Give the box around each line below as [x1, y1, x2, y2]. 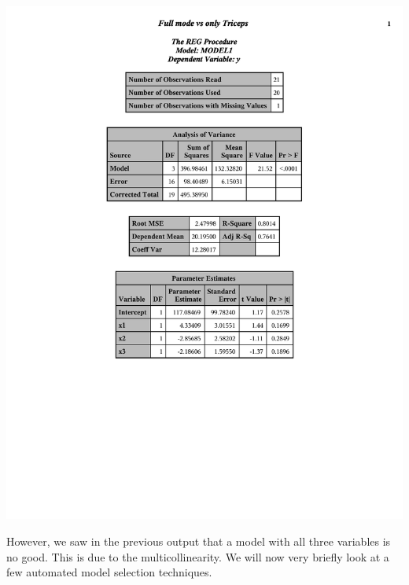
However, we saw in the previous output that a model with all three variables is [6, 533, 391, 550]
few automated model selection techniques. [6, 564, 212, 580]
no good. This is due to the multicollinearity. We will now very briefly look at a [6, 548, 389, 565]
